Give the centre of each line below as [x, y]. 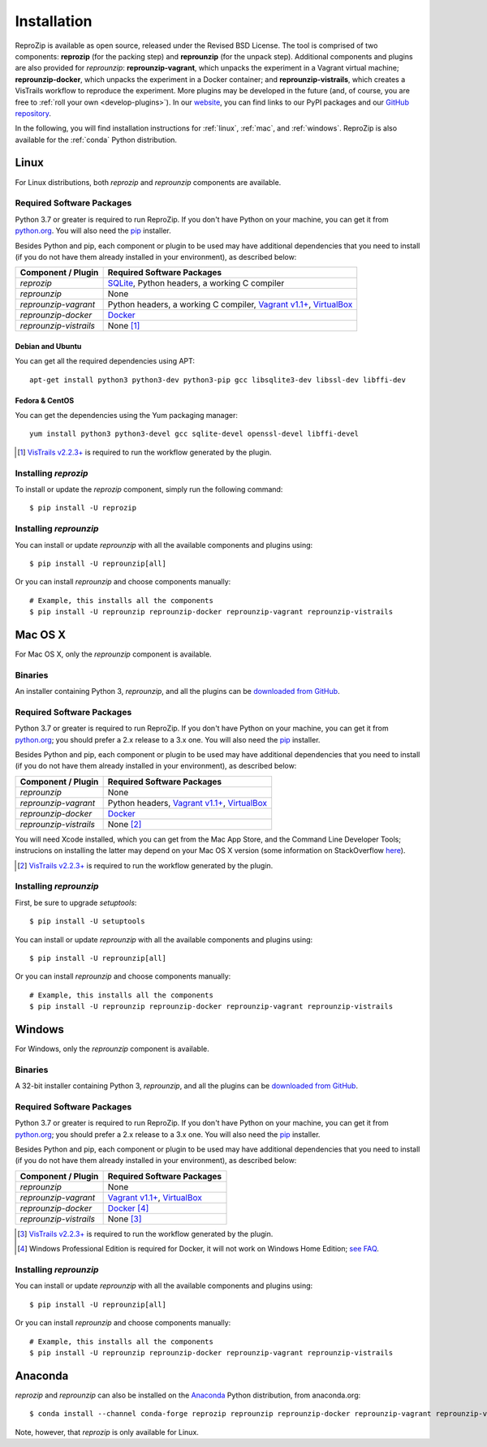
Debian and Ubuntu [48, 346]
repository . [33, 113]
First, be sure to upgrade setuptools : [76, 902]
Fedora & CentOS [45, 400]
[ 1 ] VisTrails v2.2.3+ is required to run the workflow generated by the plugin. [144, 452]
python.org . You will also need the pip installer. [93, 230]
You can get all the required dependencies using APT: [105, 361]
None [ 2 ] [125, 824]
